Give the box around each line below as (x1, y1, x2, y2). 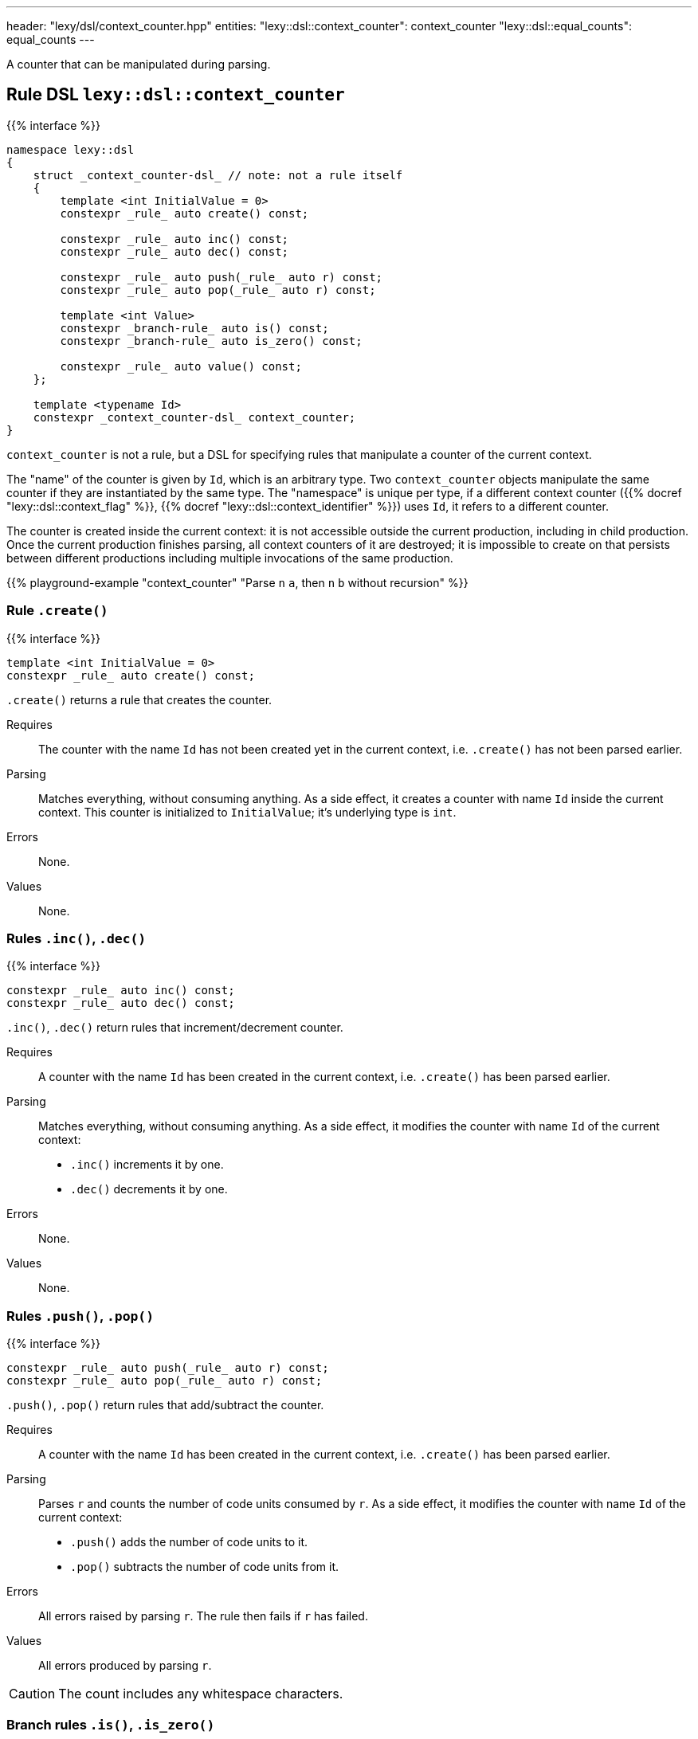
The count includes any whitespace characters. (58, 1686, 343, 1702)
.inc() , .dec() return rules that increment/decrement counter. (6, 1020, 343, 1035)
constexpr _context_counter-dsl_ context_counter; (33, 410, 356, 424)
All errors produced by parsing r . (38, 1659, 212, 1673)
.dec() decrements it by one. (70, 1182, 228, 1197)
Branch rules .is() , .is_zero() (6, 1717, 215, 1733)
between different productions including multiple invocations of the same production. (6, 550, 453, 565)
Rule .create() (6, 602, 108, 619)
